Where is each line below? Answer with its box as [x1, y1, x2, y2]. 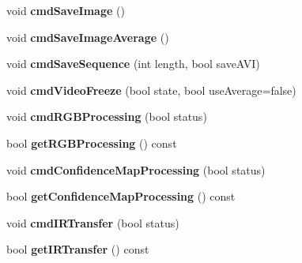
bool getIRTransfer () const [6, 241, 149, 257]
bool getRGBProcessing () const [6, 134, 177, 151]
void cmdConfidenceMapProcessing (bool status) [6, 161, 266, 178]
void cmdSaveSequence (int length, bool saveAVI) [6, 55, 260, 72]
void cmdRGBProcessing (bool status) [6, 108, 207, 125]
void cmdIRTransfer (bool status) [6, 214, 179, 231]
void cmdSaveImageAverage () [6, 28, 169, 45]
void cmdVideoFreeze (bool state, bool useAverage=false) [6, 81, 296, 98]
